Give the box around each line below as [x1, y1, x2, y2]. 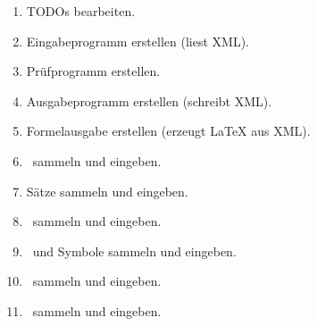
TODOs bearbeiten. [26, 2, 136, 20]
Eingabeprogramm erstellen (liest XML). [26, 31, 249, 50]
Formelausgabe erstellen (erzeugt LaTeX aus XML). [26, 121, 311, 140]
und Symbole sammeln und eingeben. [32, 241, 237, 260]
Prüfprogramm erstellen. [26, 62, 161, 80]
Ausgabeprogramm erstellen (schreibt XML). [26, 91, 272, 110]
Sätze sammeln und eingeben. [26, 181, 188, 200]
